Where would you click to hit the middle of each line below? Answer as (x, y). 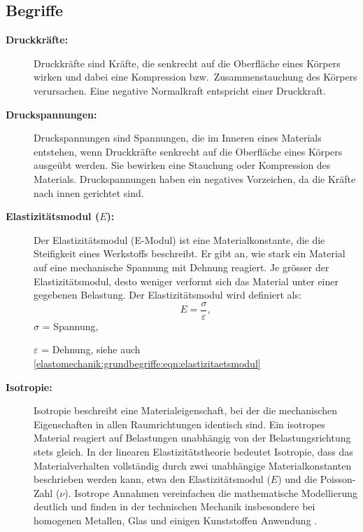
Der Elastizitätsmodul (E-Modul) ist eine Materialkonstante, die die (179, 239)
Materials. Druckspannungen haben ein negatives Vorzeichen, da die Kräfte (195, 178)
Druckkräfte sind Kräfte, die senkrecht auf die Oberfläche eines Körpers (187, 63)
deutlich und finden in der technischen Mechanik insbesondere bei (175, 506)
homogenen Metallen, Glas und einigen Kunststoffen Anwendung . (176, 520)
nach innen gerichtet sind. (89, 192)
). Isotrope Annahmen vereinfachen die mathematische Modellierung (211, 492)
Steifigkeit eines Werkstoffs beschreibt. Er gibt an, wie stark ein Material (190, 253)
